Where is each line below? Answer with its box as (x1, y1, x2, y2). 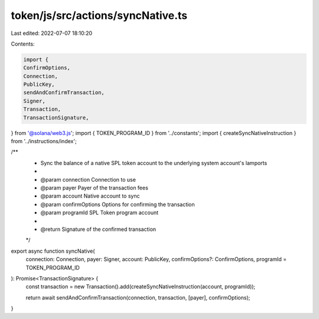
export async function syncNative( (11, 247, 95, 254)
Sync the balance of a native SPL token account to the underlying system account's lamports (40, 159, 268, 166)
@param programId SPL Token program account (40, 209, 159, 216)
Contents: (11, 40, 35, 47)
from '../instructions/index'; (11, 138, 77, 145)
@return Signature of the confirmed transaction (40, 225, 157, 233)
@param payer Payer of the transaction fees (40, 184, 149, 191)
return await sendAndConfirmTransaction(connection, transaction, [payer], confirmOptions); (25, 294, 250, 301)
